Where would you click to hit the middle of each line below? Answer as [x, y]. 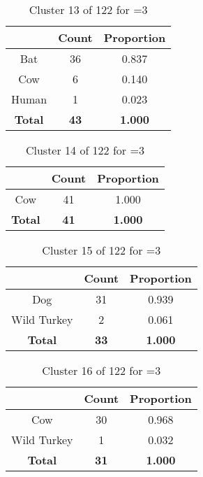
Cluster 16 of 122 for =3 [101, 370]
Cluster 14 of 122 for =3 [85, 150]
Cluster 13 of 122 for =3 [88, 9]
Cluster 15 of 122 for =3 [101, 250]
